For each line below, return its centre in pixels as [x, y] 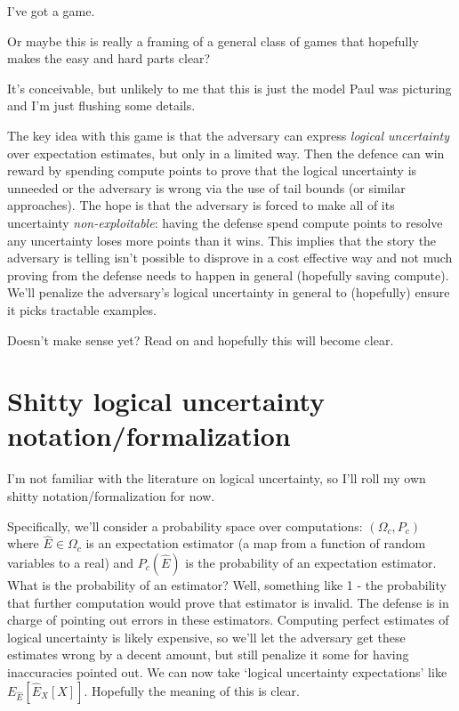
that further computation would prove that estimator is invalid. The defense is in [228, 602]
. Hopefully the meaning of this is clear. [192, 690]
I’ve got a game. [51, 11]
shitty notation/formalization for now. [111, 496]
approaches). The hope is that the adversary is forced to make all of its [201, 205]
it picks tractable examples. [82, 309]
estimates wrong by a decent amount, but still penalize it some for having [208, 654]
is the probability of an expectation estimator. [311, 562]
